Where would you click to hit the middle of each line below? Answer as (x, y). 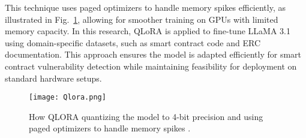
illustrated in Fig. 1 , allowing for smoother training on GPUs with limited (142, 19)
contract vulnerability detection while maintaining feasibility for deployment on (151, 66)
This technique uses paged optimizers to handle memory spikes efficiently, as (145, 7)
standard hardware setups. (53, 78)
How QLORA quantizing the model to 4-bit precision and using (146, 116)
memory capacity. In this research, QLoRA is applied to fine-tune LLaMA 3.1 (148, 31)
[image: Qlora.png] (67, 97)
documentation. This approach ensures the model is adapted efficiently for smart (153, 54)
